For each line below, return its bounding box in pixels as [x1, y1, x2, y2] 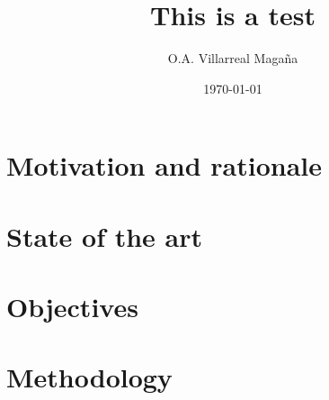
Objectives [6, 288, 138, 325]
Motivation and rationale [6, 147, 323, 184]
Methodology [6, 359, 173, 395]
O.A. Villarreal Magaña [167, 49, 298, 68]
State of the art [6, 217, 203, 254]
